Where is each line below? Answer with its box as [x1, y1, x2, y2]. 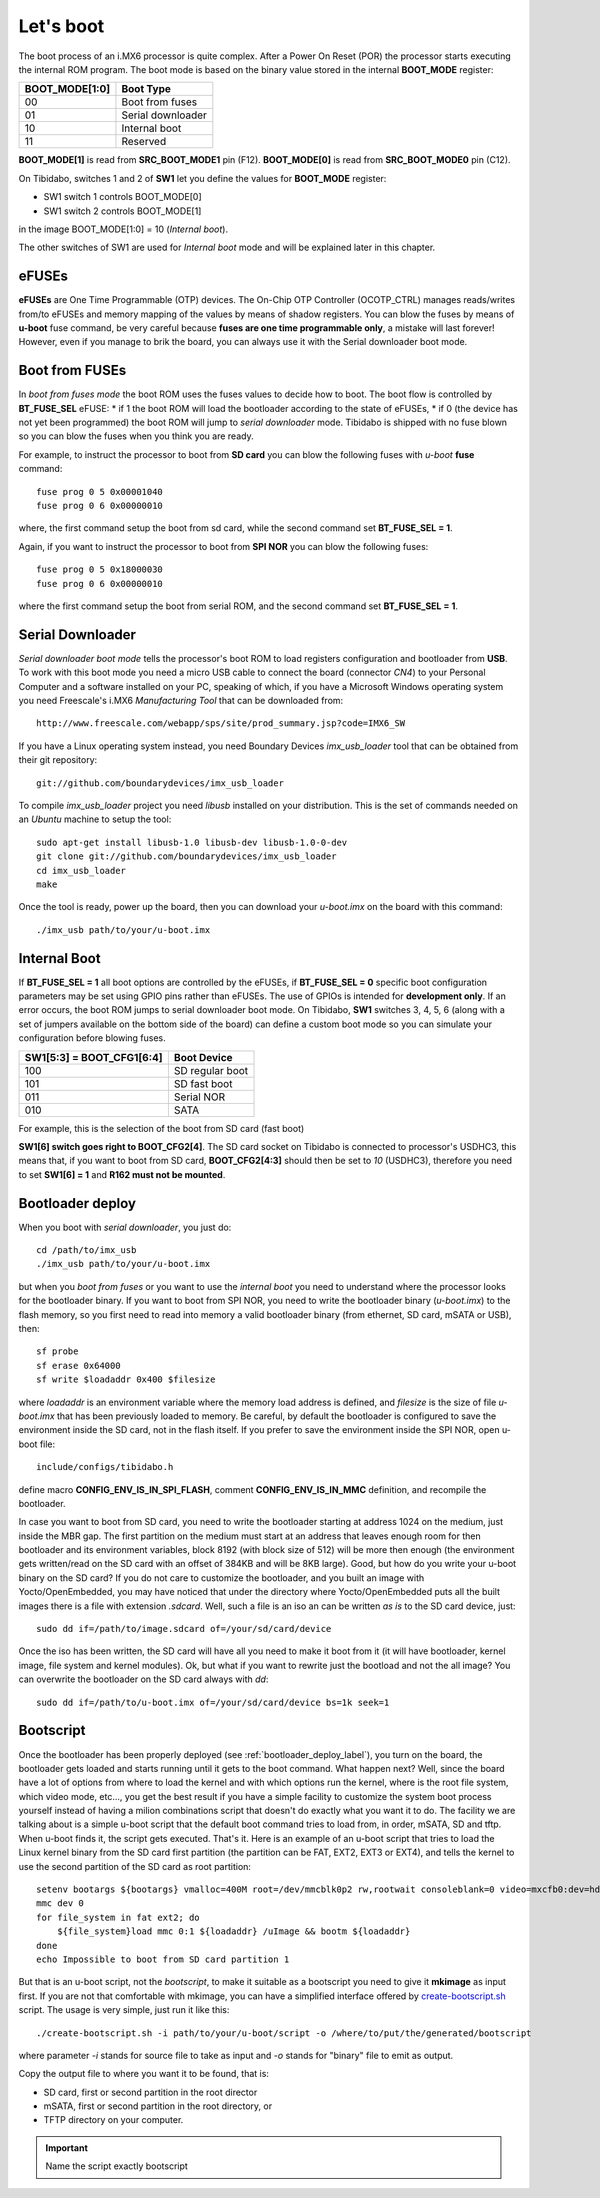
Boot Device [173, 1050, 234, 1064]
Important [45, 2141, 89, 2154]
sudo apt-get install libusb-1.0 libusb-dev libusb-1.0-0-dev [36, 836, 348, 848]
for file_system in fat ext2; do [36, 1911, 200, 1923]
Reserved [121, 135, 167, 149]
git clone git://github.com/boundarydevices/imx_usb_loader [36, 851, 337, 862]
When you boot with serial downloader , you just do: [18, 1221, 232, 1233]
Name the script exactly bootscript [45, 2160, 189, 2172]
